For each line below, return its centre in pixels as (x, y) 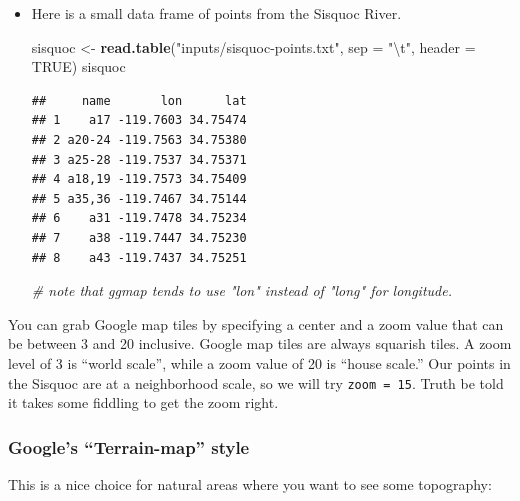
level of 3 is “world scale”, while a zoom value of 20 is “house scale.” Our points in (259, 362)
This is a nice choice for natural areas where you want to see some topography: (250, 483)
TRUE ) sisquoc (78, 66)
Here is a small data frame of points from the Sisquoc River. (216, 13)
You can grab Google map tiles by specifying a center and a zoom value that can (256, 323)
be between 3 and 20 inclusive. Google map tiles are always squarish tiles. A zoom (260, 343)
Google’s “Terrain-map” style (129, 446)
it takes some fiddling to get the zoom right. (143, 402)
